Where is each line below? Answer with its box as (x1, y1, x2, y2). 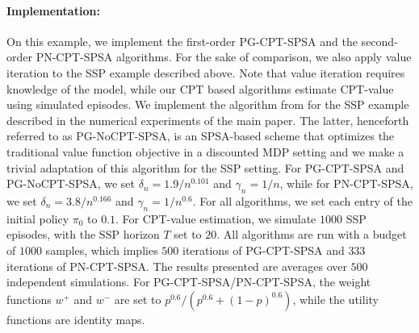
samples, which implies (45, 241, 158, 258)
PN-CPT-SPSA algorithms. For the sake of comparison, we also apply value (36, 48, 412, 65)
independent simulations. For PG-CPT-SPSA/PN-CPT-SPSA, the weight (6, 273, 371, 290)
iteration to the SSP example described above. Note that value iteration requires (6, 64, 405, 81)
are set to (114, 290, 161, 307)
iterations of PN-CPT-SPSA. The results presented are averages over (6, 257, 347, 274)
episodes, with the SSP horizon (6, 226, 160, 243)
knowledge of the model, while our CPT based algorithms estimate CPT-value (6, 80, 394, 97)
